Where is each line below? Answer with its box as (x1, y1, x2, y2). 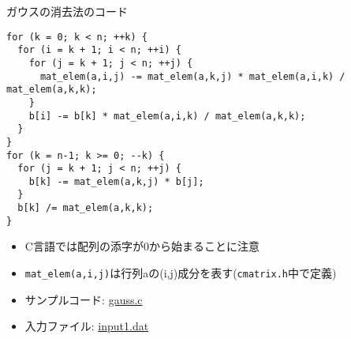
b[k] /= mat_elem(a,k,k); (17, 202, 154, 214)
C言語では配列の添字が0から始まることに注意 (24, 238, 260, 254)
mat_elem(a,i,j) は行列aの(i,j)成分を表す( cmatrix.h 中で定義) (24, 265, 337, 281)
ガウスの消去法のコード (6, 3, 128, 19)
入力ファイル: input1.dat (24, 318, 149, 334)
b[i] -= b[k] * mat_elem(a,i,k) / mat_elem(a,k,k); (28, 110, 306, 122)
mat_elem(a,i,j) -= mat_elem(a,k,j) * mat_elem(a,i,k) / (39, 70, 345, 82)
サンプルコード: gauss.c (24, 291, 143, 307)
